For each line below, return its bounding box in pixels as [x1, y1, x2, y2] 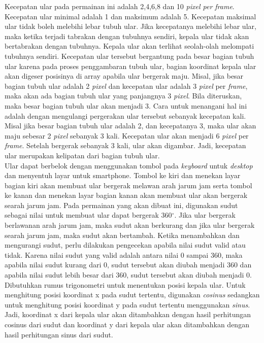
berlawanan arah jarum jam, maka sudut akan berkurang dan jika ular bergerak [5, 220, 255, 230]
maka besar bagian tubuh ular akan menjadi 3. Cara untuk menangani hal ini [5, 100, 247, 111]
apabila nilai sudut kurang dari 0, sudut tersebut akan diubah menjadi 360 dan [5, 259, 252, 270]
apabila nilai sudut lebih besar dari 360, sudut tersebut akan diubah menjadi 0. [5, 269, 252, 280]
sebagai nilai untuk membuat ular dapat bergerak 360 [5, 210, 172, 220]
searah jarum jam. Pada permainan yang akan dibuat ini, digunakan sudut [5, 199, 238, 210]
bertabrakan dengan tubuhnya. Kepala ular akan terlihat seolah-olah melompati [5, 41, 254, 51]
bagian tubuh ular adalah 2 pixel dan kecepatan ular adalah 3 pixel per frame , [5, 80, 248, 91]
